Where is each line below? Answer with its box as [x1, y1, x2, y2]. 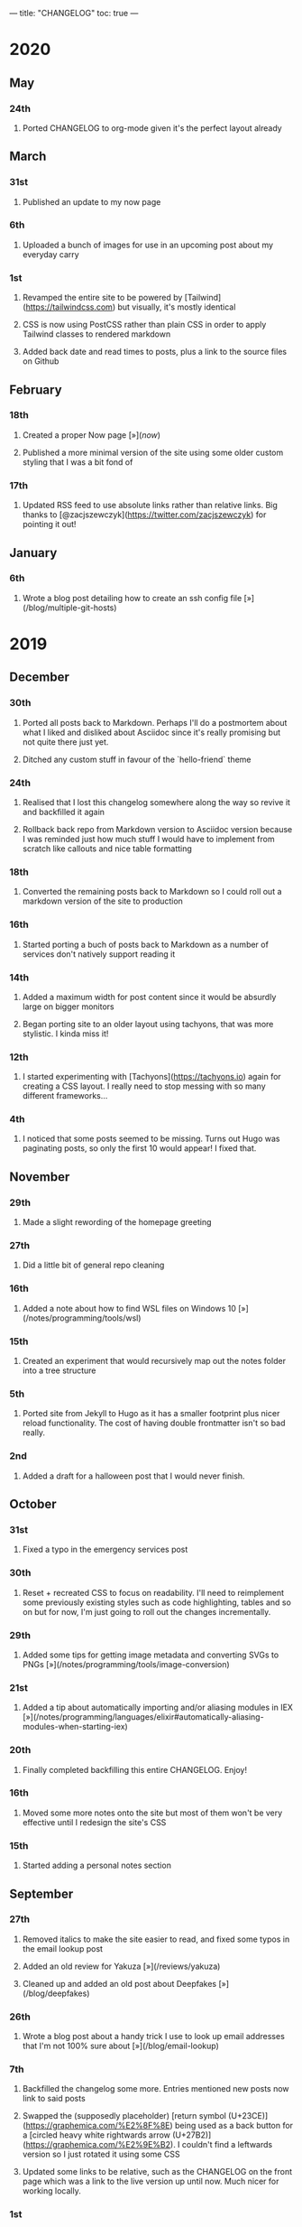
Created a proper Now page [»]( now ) [22, 429, 160, 441]
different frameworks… [22, 1090, 108, 1101]
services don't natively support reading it [22, 948, 176, 960]
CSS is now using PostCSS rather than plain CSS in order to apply [22, 320, 267, 330]
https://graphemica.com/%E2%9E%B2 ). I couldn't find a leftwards [25, 2139, 273, 2150]
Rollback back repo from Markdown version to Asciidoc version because [22, 824, 293, 834]
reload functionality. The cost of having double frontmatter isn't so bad [22, 1417, 286, 1429]
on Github [22, 356, 59, 367]
